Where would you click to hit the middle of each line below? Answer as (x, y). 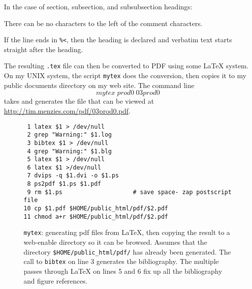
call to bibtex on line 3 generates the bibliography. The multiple (121, 261)
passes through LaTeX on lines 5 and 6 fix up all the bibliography (123, 271)
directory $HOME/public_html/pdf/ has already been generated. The (127, 251)
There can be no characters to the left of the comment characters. (103, 23)
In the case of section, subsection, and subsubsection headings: (98, 6)
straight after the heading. (44, 49)
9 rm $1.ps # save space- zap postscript (129, 192)
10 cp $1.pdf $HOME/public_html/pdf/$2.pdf (96, 209)
